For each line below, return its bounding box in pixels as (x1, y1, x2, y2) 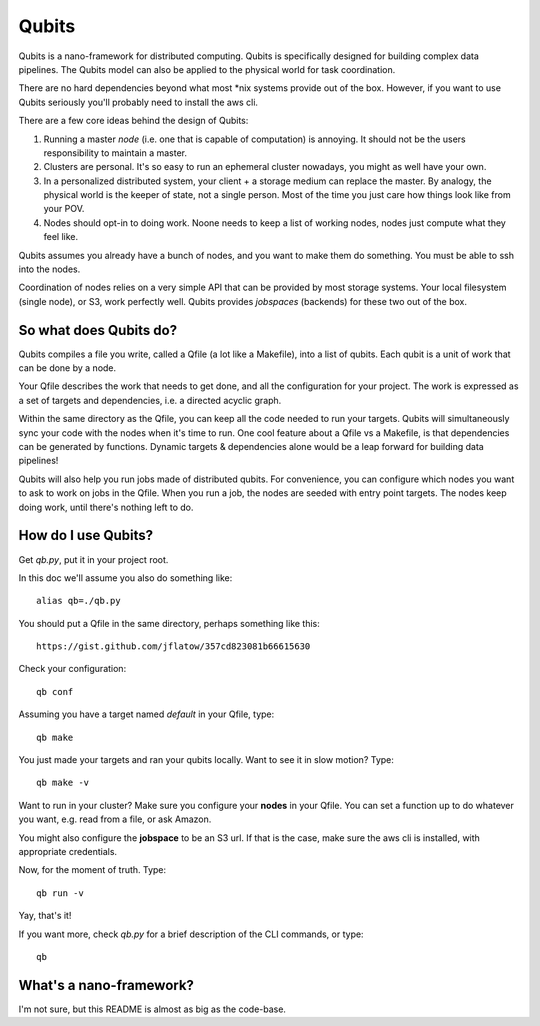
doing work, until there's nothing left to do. (18, 501, 194, 513)
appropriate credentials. (18, 845, 118, 857)
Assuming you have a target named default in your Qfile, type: (18, 708, 275, 720)
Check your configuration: (18, 663, 127, 675)
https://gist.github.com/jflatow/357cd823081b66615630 (36, 641, 311, 652)
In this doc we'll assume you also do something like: (18, 571, 233, 584)
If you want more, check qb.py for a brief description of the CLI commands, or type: (18, 928, 364, 940)
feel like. (43, 231, 79, 243)
